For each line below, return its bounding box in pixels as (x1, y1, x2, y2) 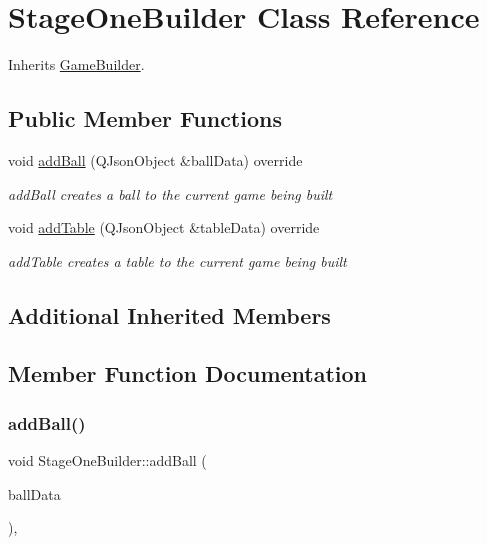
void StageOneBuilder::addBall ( (8, 450, 207, 471)
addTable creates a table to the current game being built (8, 250, 347, 271)
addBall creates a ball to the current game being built (8, 183, 333, 204)
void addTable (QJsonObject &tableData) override (8, 217, 320, 238)
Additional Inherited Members (8, 299, 331, 330)
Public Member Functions (8, 103, 282, 134)
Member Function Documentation (8, 358, 368, 389)
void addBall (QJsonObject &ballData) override (8, 149, 303, 170)
